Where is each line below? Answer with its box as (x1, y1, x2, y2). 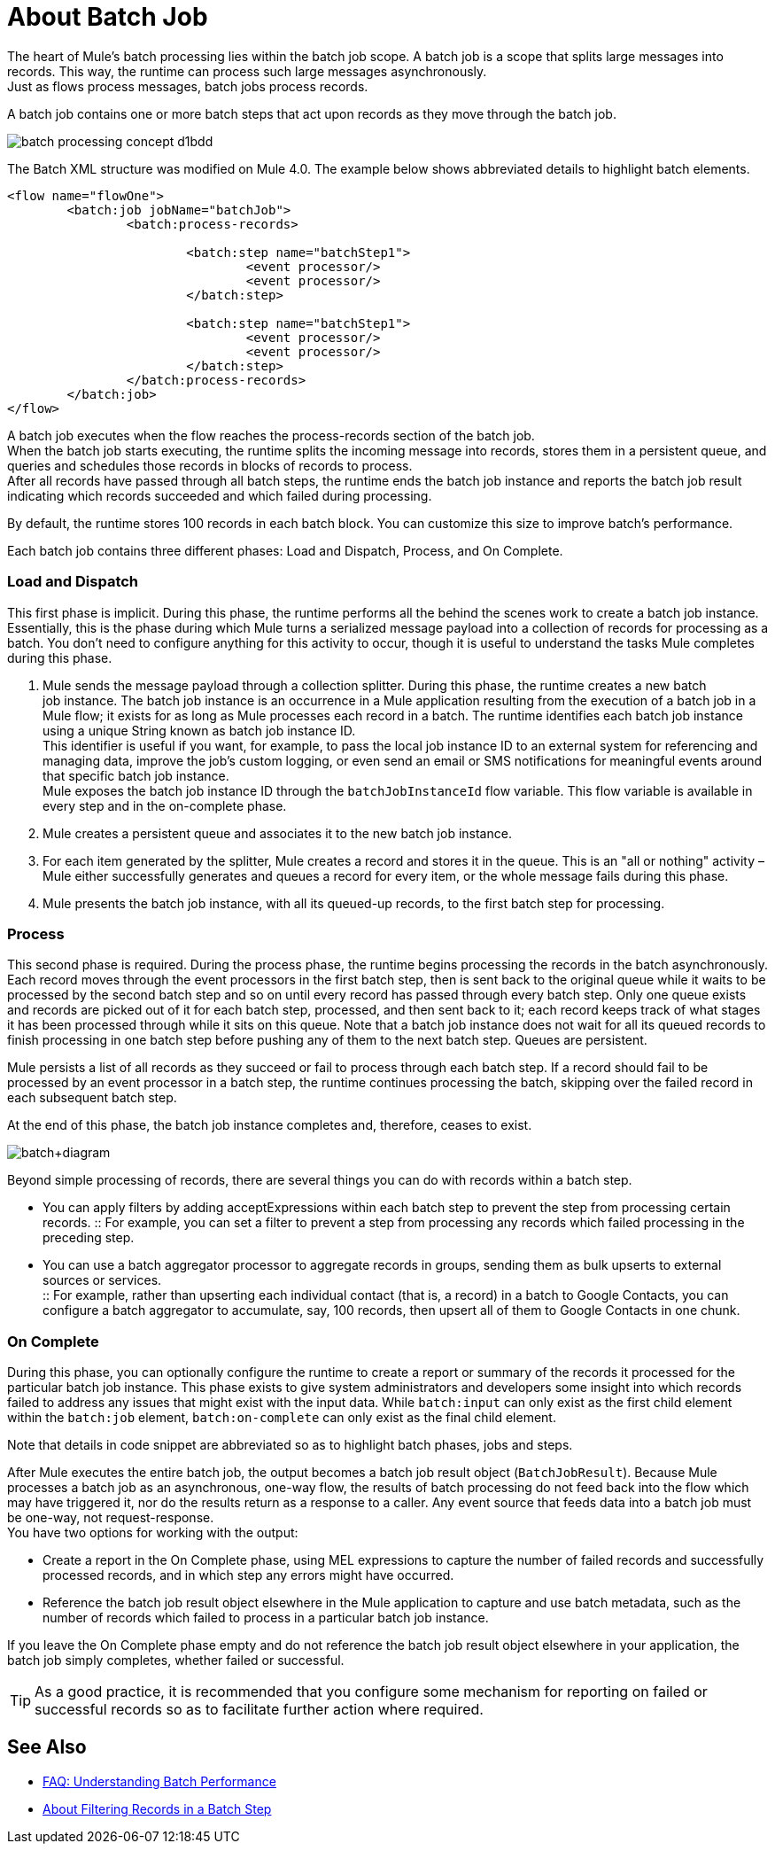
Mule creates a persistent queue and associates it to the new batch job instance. (43, 825, 512, 841)
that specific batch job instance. (43, 767, 229, 783)
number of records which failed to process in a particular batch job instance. (43, 1610, 489, 1625)
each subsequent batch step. (7, 1090, 177, 1106)
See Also (7, 1736, 87, 1759)
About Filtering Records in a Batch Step (43, 1800, 272, 1816)
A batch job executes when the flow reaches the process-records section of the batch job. (7, 427, 535, 443)
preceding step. (43, 1230, 135, 1246)
